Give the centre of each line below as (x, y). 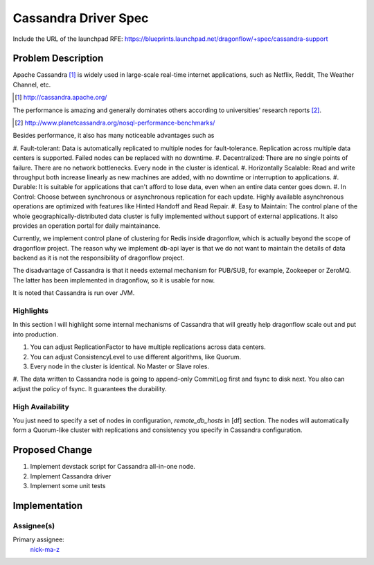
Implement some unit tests (68, 485)
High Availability (41, 406)
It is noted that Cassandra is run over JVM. (74, 293)
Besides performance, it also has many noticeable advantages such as (114, 136)
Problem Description (58, 59)
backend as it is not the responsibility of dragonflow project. (99, 258)
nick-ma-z (45, 549)
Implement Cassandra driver (71, 476)
